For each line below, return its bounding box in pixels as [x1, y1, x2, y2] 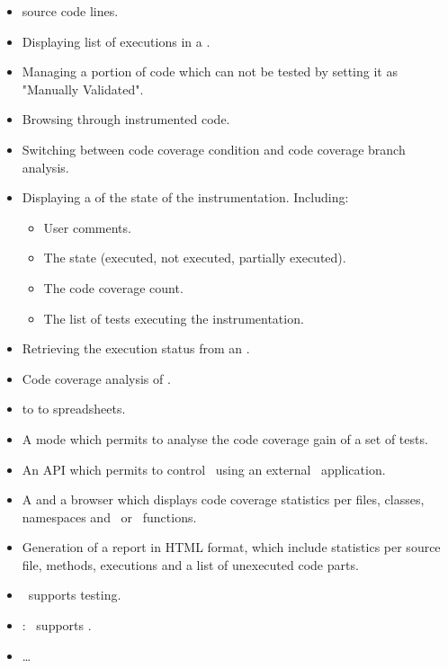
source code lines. [22, 2, 119, 20]
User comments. [43, 218, 131, 236]
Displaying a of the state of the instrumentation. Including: [22, 188, 349, 207]
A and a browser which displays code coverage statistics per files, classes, [22, 490, 425, 509]
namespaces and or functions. [22, 507, 197, 526]
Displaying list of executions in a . [22, 31, 211, 50]
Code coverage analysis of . [22, 369, 171, 387]
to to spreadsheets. [22, 399, 126, 418]
